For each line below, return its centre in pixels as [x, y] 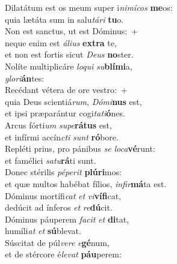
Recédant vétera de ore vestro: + [66, 90]
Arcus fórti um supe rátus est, [58, 124]
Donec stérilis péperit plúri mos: [63, 172]
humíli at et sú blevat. [43, 231]
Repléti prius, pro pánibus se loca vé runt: [80, 148]
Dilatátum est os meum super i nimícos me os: [89, 7]
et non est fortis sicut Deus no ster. [69, 54]
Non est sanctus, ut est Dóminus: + [72, 31]
